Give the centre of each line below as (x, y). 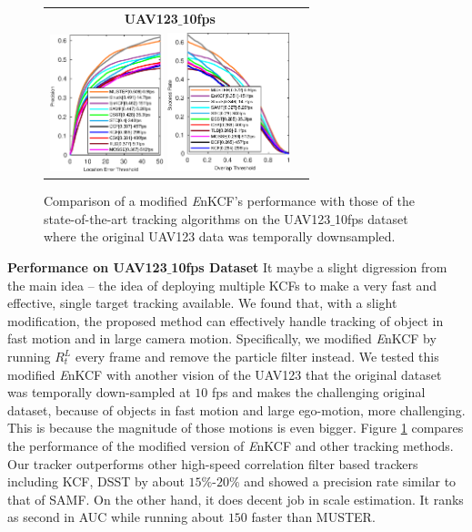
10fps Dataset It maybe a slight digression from (309, 267)
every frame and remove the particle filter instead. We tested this (257, 356)
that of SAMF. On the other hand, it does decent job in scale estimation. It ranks (236, 499)
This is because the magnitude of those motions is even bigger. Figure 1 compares (236, 428)
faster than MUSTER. (313, 517)
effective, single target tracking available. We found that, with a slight (202, 303)
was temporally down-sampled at (99, 392)
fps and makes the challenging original (318, 392)
